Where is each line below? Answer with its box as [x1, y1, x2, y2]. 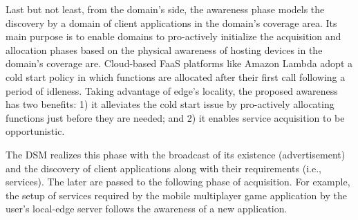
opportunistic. [6, 124, 65, 138]
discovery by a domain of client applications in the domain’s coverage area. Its [6, 15, 337, 30]
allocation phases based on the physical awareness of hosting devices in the [6, 42, 323, 57]
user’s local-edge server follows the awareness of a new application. [6, 201, 288, 216]
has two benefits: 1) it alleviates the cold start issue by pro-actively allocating [6, 97, 335, 111]
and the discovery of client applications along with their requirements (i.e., [6, 161, 321, 175]
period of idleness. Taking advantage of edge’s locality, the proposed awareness [6, 83, 338, 98]
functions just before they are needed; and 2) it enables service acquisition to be [6, 110, 345, 125]
